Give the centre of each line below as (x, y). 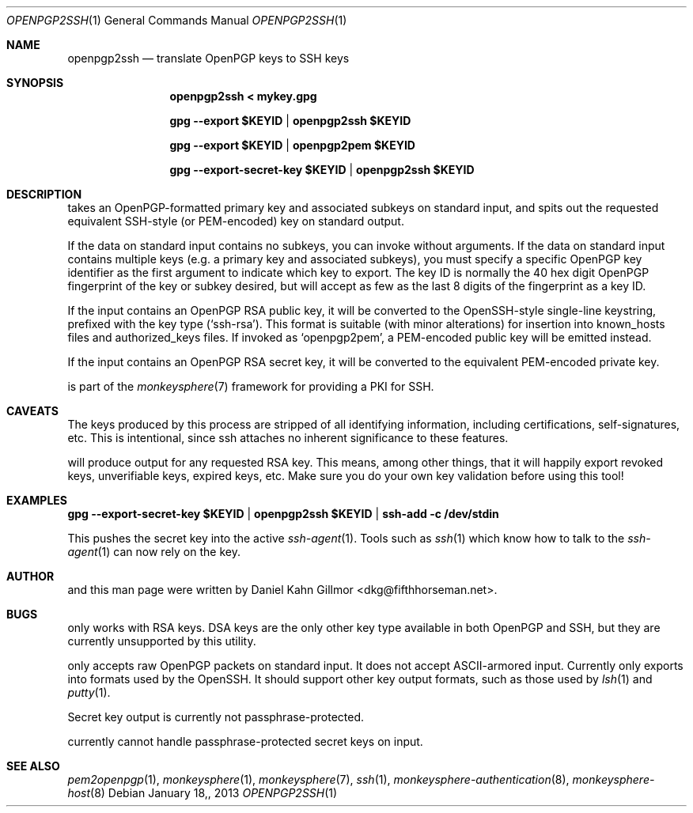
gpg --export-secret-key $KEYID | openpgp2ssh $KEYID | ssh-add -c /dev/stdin (283, 514)
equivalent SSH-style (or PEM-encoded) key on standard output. (236, 221)
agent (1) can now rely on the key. (154, 552)
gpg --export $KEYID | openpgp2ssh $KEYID (290, 121)
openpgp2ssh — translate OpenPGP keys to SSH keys (208, 58)
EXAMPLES (37, 500)
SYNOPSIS (35, 83)
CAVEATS (32, 411)
